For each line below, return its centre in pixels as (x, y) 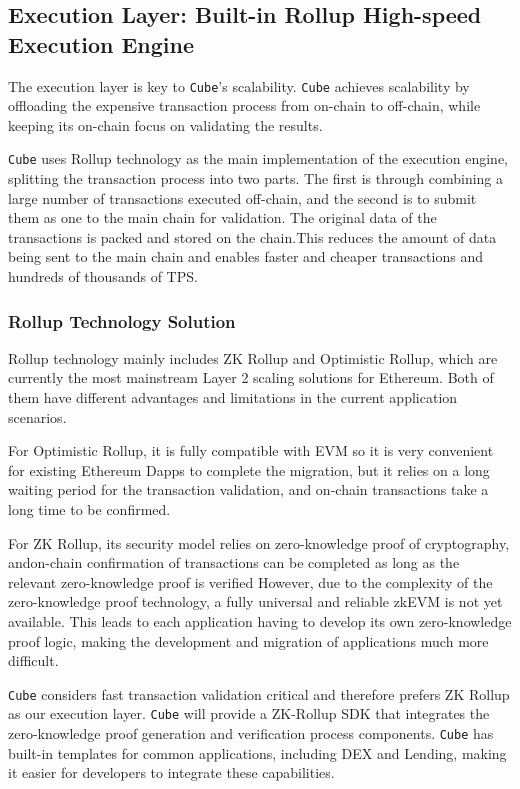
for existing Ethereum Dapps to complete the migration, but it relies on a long (249, 469)
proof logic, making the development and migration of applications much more (248, 640)
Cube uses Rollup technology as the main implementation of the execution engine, (258, 158)
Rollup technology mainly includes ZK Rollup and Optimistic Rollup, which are (253, 357)
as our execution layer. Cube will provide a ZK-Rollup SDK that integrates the (249, 713)
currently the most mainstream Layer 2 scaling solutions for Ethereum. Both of (251, 377)
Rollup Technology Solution (122, 320)
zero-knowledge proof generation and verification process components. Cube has (251, 733)
